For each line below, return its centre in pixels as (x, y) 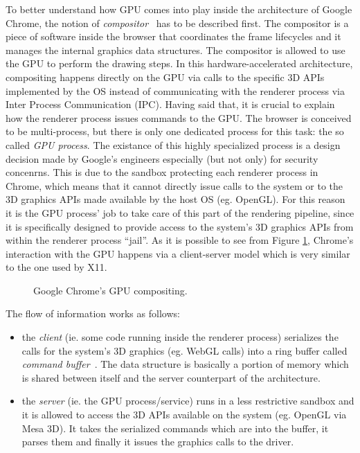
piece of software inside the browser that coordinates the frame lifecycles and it (173, 36)
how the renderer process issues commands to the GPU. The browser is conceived (179, 117)
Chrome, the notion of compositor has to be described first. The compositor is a (177, 23)
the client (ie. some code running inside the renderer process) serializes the (180, 337)
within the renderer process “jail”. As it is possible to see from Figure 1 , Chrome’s (180, 240)
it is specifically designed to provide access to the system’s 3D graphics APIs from (180, 226)
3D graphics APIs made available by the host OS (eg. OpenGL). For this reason (175, 199)
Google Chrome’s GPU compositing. (110, 290)
